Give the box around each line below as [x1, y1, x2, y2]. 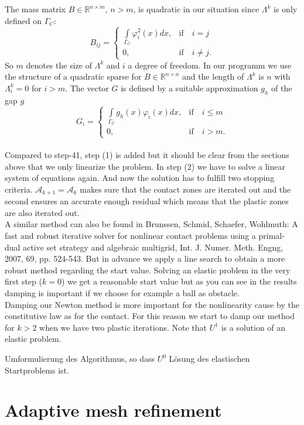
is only [274, 3, 298, 15]
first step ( [5, 275, 42, 287]
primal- [258, 229, 285, 242]
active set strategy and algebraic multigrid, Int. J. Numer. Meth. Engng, [23, 241, 283, 253]
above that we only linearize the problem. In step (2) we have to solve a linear [5, 160, 285, 172]
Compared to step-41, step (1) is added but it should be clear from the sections [5, 149, 289, 161]
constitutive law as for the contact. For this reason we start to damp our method [5, 310, 295, 322]
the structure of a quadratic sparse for [5, 70, 142, 83]
